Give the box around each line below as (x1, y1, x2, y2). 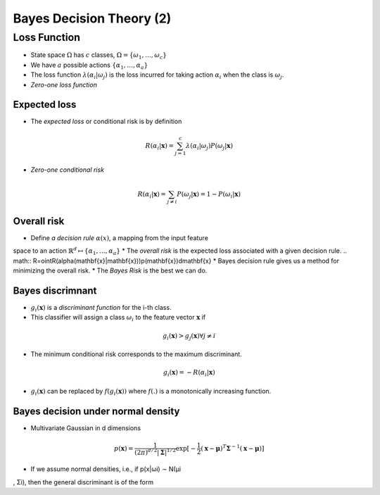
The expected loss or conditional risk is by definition (30, 117, 182, 126)
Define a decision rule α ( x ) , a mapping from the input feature (30, 234, 209, 242)
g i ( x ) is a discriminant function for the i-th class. (30, 303, 172, 313)
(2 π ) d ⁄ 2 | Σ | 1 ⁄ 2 (134, 447, 176, 456)
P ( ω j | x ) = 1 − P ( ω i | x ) (177, 190, 241, 200)
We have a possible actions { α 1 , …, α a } (30, 61, 148, 70)
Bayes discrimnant (13, 284, 97, 296)
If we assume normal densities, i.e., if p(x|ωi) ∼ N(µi (30, 465, 182, 473)
